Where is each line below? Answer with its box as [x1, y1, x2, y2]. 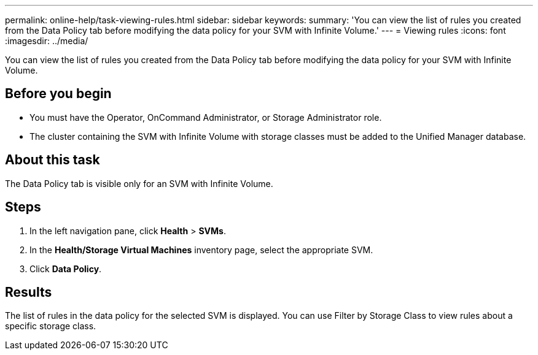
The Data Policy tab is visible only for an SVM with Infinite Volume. [5, 178, 273, 189]
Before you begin [5, 86, 112, 102]
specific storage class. [5, 321, 96, 332]
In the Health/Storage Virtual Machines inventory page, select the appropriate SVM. [29, 244, 373, 255]
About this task [5, 152, 100, 168]
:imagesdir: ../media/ [5, 36, 88, 46]
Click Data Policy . [29, 263, 102, 274]
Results [5, 284, 52, 300]
